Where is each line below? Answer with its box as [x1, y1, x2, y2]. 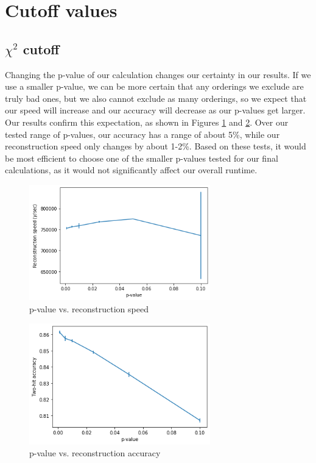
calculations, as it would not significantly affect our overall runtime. [5, 163, 258, 176]
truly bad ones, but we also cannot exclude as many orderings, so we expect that [5, 92, 307, 104]
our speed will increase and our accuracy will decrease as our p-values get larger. [5, 104, 306, 117]
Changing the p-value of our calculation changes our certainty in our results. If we [5, 68, 311, 81]
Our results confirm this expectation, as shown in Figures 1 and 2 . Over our [5, 115, 289, 128]
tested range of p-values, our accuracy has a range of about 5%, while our [5, 127, 280, 140]
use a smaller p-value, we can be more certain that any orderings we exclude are [5, 80, 304, 93]
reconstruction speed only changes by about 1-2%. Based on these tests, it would [5, 140, 306, 153]
